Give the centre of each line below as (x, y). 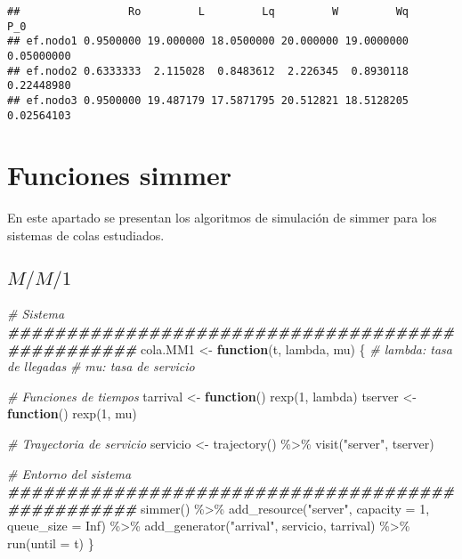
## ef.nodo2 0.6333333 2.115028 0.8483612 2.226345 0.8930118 (208, 71)
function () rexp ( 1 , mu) (72, 413)
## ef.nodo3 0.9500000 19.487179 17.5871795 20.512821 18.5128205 (208, 100)
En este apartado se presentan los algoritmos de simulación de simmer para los (222, 218)
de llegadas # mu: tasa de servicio (101, 366)
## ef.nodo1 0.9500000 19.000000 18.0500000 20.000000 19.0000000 (208, 41)
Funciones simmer (120, 175)
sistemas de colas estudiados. (86, 235)
